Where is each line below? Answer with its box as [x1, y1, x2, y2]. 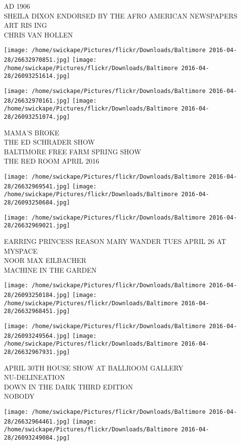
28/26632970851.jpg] [4, 56, 70, 64]
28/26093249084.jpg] [4, 434, 70, 441]
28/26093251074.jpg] [4, 113, 70, 120]
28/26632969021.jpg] [4, 222, 70, 229]
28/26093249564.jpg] [4, 332, 70, 339]
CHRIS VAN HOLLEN [4, 29, 73, 39]
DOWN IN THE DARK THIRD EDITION [4, 381, 133, 391]
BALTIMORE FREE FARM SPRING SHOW [4, 146, 141, 156]
